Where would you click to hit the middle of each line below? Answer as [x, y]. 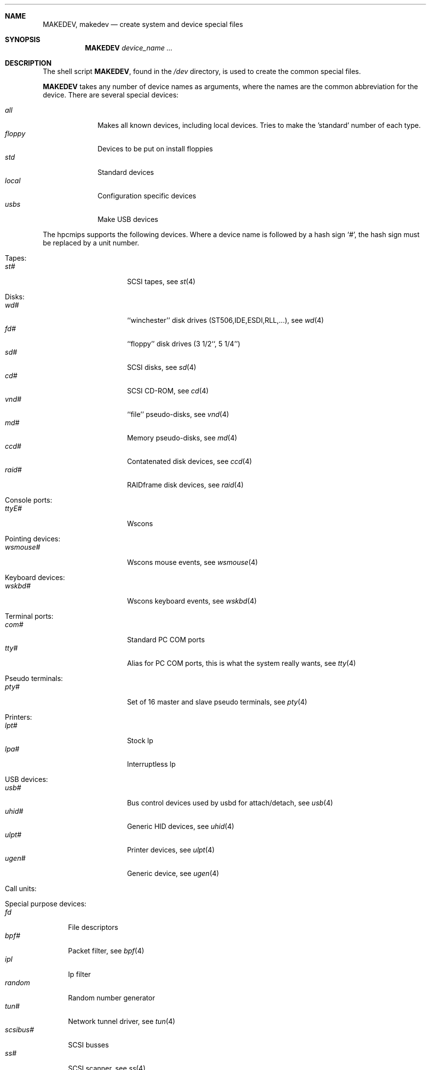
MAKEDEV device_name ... [129, 48]
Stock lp [140, 741]
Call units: [21, 888]
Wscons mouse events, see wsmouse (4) [192, 562]
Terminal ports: [29, 616]
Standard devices [126, 172]
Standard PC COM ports [166, 640]
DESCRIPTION [28, 63]
